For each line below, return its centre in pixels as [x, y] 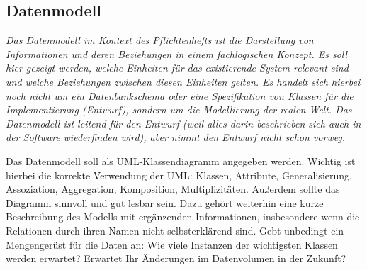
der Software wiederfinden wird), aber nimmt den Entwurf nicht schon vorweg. [176, 137]
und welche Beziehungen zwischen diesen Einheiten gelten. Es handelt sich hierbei [183, 81]
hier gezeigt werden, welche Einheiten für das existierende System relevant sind [177, 68]
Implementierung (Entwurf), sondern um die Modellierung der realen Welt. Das [179, 109]
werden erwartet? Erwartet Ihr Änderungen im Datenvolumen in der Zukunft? [176, 258]
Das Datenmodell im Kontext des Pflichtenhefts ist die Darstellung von [160, 40]
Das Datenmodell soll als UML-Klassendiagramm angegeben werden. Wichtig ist [181, 161]
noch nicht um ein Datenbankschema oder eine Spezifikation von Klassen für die [180, 95]
